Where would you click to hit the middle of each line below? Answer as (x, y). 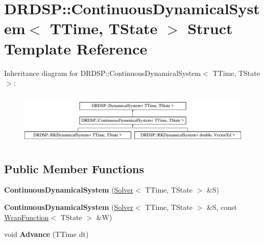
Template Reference (76, 48)
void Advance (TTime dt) (46, 234)
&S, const (222, 207)
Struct (210, 28)
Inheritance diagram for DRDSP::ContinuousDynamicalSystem (103, 73)
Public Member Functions (74, 168)
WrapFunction (27, 217)
